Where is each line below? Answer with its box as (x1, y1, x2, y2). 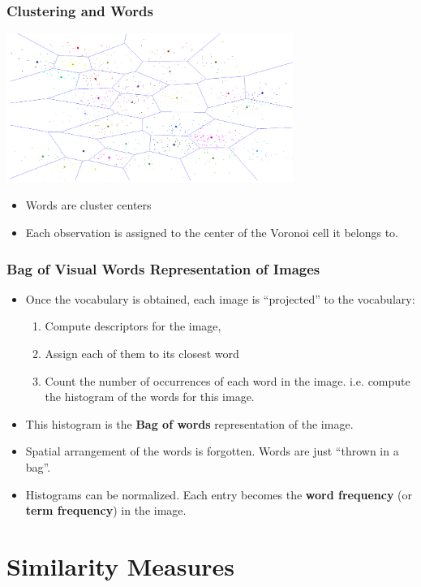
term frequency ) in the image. (25, 502, 187, 519)
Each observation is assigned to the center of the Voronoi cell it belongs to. (25, 224, 398, 241)
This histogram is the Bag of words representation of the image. (25, 415, 354, 432)
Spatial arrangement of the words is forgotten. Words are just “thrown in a (25, 442, 399, 460)
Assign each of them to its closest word (45, 345, 239, 362)
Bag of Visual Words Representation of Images (6, 258, 320, 278)
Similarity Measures (6, 549, 235, 582)
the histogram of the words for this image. (45, 388, 255, 405)
